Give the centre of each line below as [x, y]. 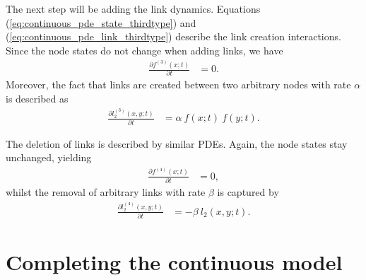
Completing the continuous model [174, 262]
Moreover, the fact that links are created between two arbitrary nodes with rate [178, 84]
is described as [37, 98]
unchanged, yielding [49, 157]
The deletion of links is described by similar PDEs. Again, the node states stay [177, 143]
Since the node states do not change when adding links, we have [144, 50]
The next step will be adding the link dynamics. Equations [133, 8]
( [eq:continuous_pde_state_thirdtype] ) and [101, 22]
